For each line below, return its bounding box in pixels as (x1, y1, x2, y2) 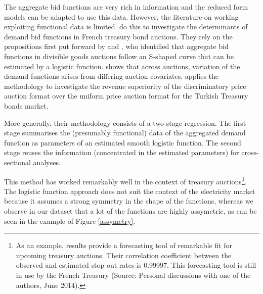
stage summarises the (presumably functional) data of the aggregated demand (4, 127, 246, 138)
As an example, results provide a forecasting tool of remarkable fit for (16, 240, 232, 251)
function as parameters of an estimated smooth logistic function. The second (4, 137, 241, 148)
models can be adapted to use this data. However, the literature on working (4, 11, 239, 22)
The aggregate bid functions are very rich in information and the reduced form (4, 2, 248, 12)
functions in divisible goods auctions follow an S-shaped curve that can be (4, 51, 234, 61)
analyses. (33, 157, 61, 167)
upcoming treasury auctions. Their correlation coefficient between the (16, 250, 232, 260)
